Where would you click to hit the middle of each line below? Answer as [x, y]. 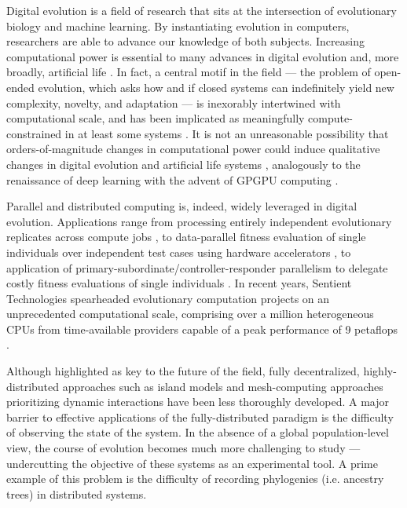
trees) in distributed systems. [77, 493]
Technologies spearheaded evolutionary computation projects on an [168, 298]
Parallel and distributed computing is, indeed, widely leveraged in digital [182, 206]
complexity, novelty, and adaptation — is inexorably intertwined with [174, 102]
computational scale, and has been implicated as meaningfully [156, 118]
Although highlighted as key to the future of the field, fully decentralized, [183, 371]
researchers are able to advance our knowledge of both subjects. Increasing [185, 41]
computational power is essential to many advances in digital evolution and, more [203, 56]
